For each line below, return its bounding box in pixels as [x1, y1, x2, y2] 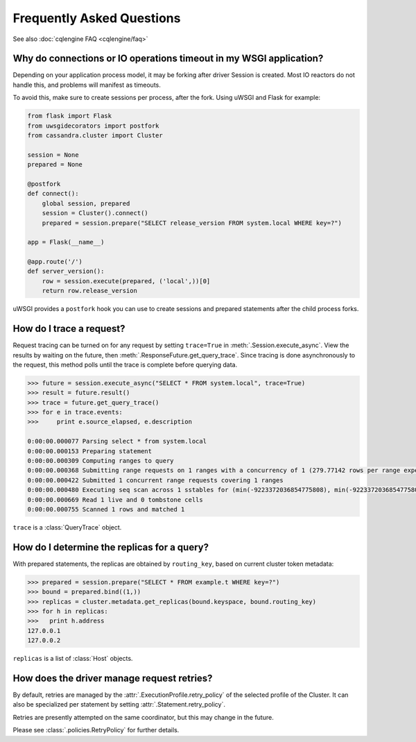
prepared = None [27, 160, 83, 169]
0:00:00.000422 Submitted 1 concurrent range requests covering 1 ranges [27, 476, 284, 484]
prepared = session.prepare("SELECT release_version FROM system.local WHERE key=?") [42, 219, 343, 227]
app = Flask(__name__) [27, 238, 105, 246]
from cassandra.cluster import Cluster [27, 132, 163, 139]
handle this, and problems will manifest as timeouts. [12, 81, 161, 89]
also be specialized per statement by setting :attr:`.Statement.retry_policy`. [12, 700, 225, 709]
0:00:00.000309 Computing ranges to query [27, 457, 174, 465]
